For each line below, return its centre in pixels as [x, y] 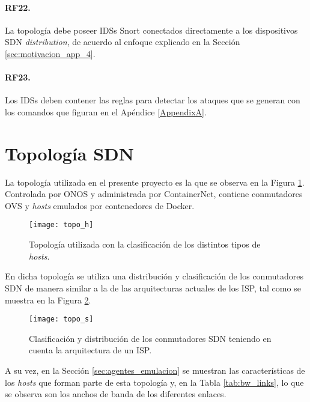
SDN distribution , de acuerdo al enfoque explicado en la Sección [123, 42]
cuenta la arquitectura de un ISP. [90, 350]
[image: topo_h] [61, 225]
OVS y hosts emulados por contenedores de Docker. [100, 205]
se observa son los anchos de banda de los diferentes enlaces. [116, 394]
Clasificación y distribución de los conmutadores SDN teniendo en [150, 338]
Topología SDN [69, 153]
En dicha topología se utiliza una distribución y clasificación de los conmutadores [154, 276]
